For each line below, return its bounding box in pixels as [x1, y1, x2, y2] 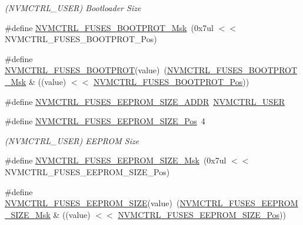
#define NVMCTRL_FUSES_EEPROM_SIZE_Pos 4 [5, 115, 205, 127]
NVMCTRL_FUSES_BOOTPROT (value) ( [5, 64, 167, 76]
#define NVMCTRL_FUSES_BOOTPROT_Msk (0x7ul [5, 21, 214, 33]
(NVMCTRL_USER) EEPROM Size [5, 134, 139, 146]
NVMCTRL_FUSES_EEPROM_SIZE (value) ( [5, 197, 180, 209]
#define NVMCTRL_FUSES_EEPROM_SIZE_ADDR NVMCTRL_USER [5, 95, 285, 107]
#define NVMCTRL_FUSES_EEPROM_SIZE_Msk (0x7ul [5, 154, 227, 166]
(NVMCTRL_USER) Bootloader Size [5, 2, 141, 13]
